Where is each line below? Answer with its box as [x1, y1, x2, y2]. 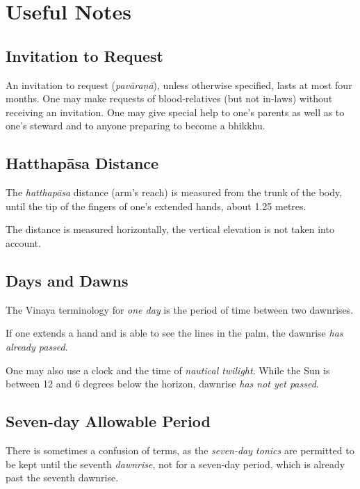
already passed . [6, 339, 68, 353]
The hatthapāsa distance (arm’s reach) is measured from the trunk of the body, [6, 185, 343, 200]
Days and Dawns [6, 269, 129, 291]
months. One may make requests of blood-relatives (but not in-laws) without [6, 91, 333, 106]
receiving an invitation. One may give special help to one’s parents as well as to [6, 104, 345, 119]
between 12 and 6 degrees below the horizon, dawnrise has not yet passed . [6, 376, 319, 391]
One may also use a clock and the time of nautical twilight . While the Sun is [6, 362, 330, 377]
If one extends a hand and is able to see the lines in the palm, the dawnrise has [6, 326, 343, 340]
